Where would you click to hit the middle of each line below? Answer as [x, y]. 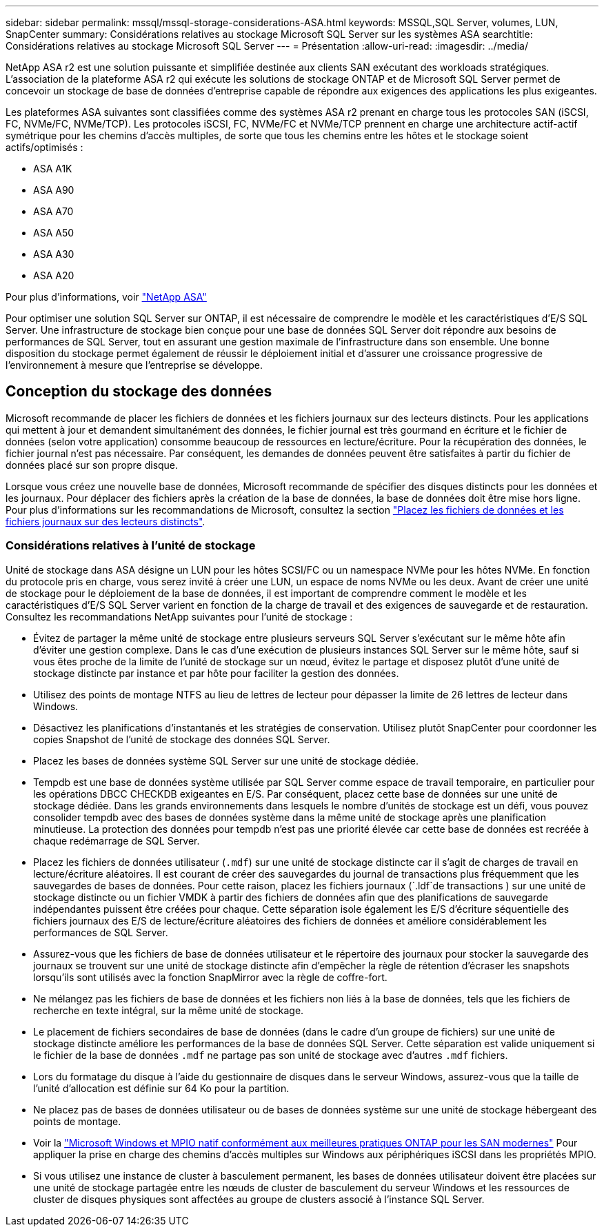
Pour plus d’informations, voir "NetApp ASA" [106, 297]
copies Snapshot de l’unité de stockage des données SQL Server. [182, 739]
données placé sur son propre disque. [92, 465]
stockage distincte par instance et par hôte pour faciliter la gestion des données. [216, 673]
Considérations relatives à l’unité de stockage [131, 546]
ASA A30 [54, 254]
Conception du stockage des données [139, 392]
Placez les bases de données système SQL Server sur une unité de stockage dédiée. [226, 760]
